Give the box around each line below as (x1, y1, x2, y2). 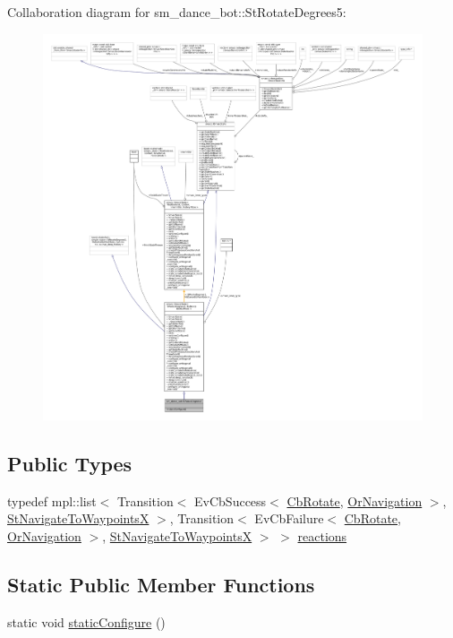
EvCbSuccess (194, 491, 267, 510)
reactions (297, 526, 347, 545)
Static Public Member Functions (7, 570, 315, 598)
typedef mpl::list (7, 491, 97, 510)
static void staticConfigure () (7, 612, 166, 631)
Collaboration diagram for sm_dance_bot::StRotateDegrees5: (7, 3, 346, 21)
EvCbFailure (254, 509, 324, 528)
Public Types (7, 449, 132, 477)
